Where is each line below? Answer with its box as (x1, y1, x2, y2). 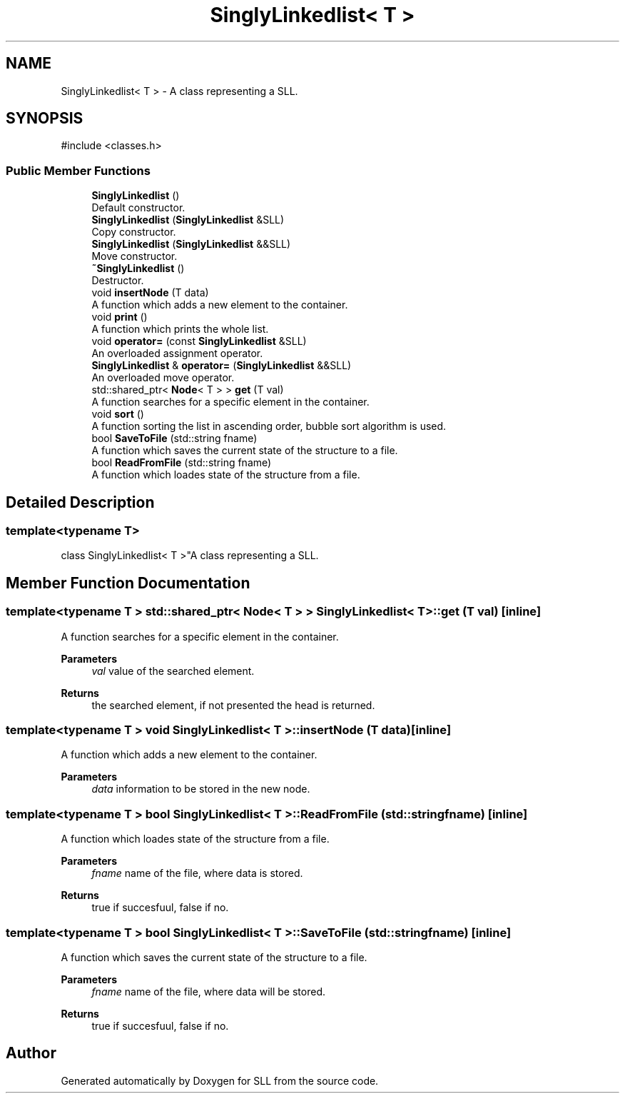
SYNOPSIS (6, 109, 83, 128)
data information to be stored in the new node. (91, 783, 310, 796)
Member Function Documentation (6, 573, 250, 592)
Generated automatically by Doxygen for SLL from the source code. (61, 1074, 379, 1087)
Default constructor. (91, 201, 186, 214)
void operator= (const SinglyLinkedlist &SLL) (91, 335, 307, 348)
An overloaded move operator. (91, 371, 235, 384)
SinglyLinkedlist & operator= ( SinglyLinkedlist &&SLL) (91, 359, 352, 372)
